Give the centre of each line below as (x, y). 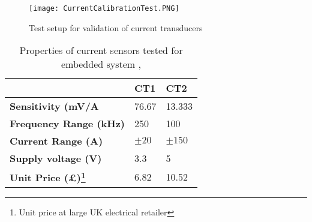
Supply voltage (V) (56, 158)
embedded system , (101, 64)
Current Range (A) (56, 141)
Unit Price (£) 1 (48, 177)
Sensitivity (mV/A (54, 106)
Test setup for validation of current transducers (116, 27)
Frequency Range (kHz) (67, 124)
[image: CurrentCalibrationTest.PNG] (104, 8)
